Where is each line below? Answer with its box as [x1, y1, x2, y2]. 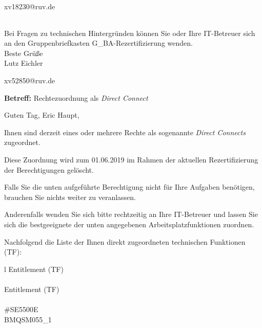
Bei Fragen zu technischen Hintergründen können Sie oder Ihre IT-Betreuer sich [4, 27, 255, 38]
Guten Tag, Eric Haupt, [4, 110, 79, 120]
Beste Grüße [4, 47, 43, 58]
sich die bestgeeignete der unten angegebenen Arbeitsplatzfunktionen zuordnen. [4, 218, 254, 229]
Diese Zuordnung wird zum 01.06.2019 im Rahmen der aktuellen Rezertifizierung [4, 154, 258, 165]
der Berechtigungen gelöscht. [4, 164, 94, 175]
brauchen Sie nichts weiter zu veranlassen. [4, 191, 136, 202]
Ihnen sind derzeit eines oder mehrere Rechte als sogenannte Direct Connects [4, 126, 246, 137]
